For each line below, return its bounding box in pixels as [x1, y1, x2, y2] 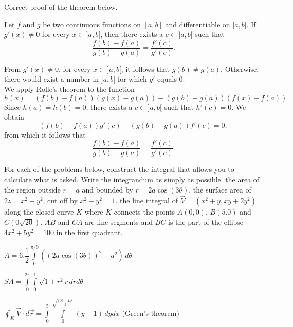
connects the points [114, 206, 175, 217]
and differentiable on [165, 18, 230, 29]
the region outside [4, 184, 61, 195]
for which [117, 73, 147, 84]
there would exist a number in [4, 73, 99, 84]
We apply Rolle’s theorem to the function [4, 84, 135, 94]
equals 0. [157, 73, 185, 84]
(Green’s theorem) [122, 307, 179, 318]
